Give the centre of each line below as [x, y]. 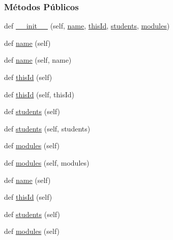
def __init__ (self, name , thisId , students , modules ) [87, 26]
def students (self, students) [47, 128]
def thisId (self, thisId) [39, 94]
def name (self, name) [38, 60]
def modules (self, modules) [47, 162]
